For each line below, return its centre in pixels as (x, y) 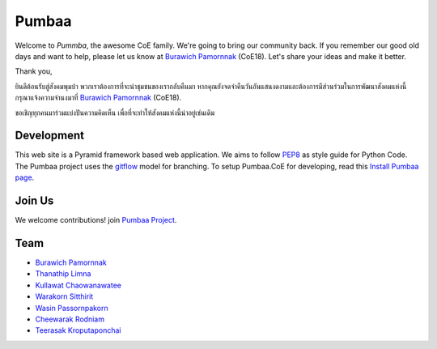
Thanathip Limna (63, 274)
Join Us (34, 201)
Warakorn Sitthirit (64, 296)
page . (25, 177)
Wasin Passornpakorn (72, 308)
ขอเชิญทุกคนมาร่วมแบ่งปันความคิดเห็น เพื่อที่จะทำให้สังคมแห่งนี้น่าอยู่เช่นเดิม (115, 113)
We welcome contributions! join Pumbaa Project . (96, 220)
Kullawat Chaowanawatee (78, 285)
